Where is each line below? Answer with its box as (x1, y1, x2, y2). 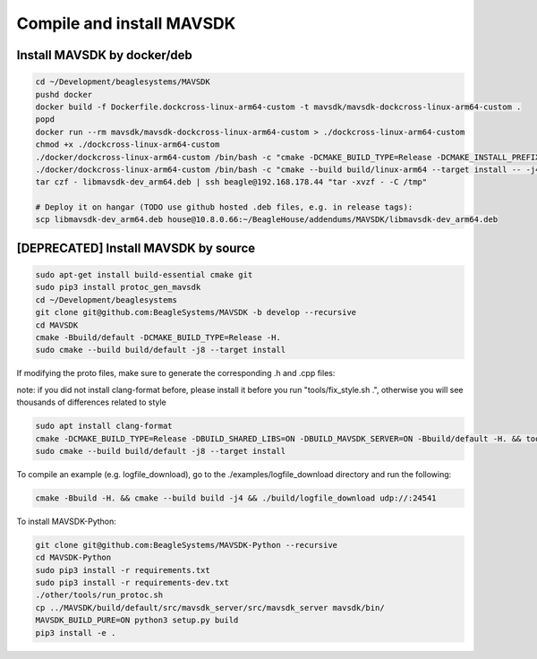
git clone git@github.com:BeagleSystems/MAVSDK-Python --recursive (35, 540, 338, 550)
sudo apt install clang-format (35, 421, 174, 432)
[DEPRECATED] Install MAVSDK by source (16, 240, 256, 255)
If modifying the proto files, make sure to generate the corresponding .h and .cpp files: (16, 368, 336, 379)
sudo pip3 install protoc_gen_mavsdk (35, 282, 201, 293)
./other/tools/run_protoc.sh (35, 590, 164, 600)
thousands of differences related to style (16, 397, 167, 407)
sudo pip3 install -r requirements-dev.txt (35, 578, 230, 588)
